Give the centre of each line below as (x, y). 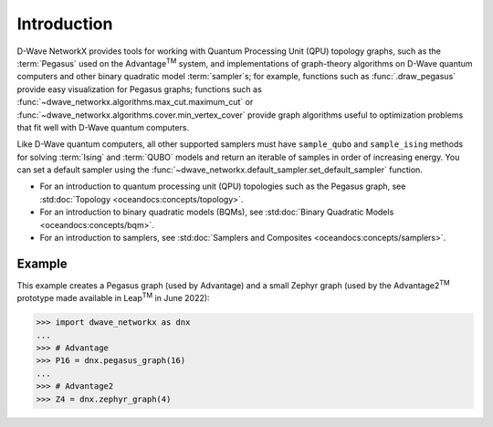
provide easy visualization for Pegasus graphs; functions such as (139, 89)
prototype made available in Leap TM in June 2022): (113, 297)
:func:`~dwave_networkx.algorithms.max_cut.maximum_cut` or (135, 102)
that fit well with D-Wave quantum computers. (103, 127)
